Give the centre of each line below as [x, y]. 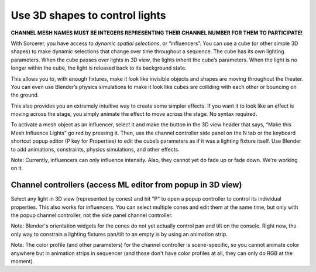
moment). [23, 261]
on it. [17, 168]
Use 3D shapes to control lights [88, 15]
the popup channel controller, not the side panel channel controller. [92, 215]
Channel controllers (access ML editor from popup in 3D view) [126, 185]
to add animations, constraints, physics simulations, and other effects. [95, 149]
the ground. [25, 95]
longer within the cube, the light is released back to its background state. [99, 68]
